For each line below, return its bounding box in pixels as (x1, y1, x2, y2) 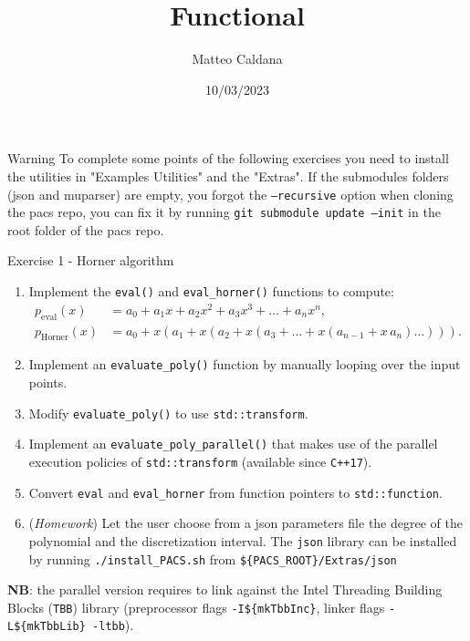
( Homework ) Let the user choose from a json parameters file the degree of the (28, 513, 463, 532)
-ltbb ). (92, 615, 134, 635)
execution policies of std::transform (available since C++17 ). (28, 451, 372, 470)
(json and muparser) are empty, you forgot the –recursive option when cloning (7, 184, 454, 203)
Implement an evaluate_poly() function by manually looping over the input (28, 355, 461, 374)
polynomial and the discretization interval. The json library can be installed (28, 531, 457, 550)
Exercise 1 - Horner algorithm (7, 251, 174, 270)
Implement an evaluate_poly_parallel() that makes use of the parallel (28, 434, 438, 453)
